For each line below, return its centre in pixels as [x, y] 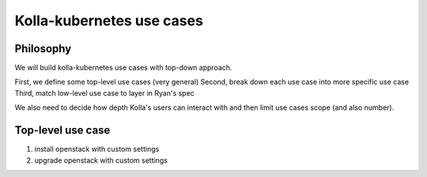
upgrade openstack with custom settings [101, 160]
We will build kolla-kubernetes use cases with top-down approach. [123, 68]
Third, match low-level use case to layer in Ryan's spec [105, 93]
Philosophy [43, 49]
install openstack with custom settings [97, 149]
